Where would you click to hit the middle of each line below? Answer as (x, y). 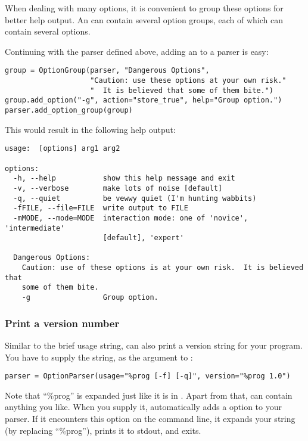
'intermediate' (35, 228)
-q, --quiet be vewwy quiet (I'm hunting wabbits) (135, 198)
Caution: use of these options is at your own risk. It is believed (163, 268)
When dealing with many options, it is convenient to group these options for (144, 8)
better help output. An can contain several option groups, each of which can (144, 19)
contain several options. (48, 31)
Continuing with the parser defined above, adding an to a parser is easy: (137, 51)
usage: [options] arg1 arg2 (63, 149)
